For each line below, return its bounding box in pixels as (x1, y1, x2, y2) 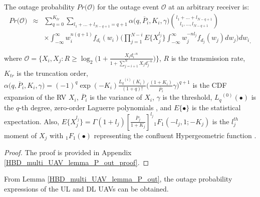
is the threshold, (162, 92, 212, 102)
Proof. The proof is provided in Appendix (4, 147, 132, 158)
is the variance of (90, 92, 142, 102)
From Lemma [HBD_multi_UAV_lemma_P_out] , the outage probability (4, 174, 232, 184)
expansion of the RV (4, 92, 67, 102)
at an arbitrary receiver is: (168, 1, 249, 11)
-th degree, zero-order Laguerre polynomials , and (19, 102, 172, 112)
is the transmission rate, (171, 52, 245, 63)
